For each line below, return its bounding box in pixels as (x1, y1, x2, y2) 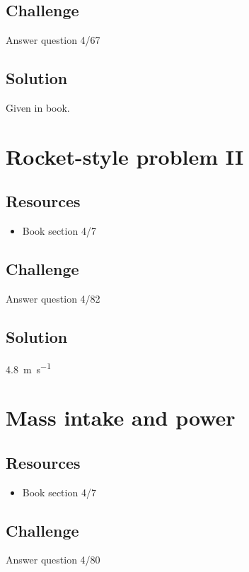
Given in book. (6, 100, 70, 115)
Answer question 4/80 (6, 552, 100, 567)
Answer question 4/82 (6, 291, 100, 305)
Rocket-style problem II (6, 141, 244, 170)
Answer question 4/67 (6, 33, 100, 47)
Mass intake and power (6, 403, 236, 432)
